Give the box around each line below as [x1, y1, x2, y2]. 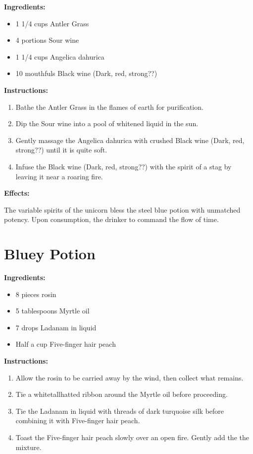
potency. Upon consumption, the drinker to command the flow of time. [4, 214, 219, 225]
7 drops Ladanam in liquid [15, 322, 97, 332]
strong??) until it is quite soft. [15, 145, 107, 155]
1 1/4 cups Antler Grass [15, 18, 89, 28]
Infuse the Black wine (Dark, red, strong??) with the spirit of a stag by [15, 161, 232, 171]
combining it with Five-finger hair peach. [15, 415, 140, 426]
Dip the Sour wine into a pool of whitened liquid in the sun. [15, 118, 199, 129]
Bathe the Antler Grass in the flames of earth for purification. [15, 101, 203, 112]
